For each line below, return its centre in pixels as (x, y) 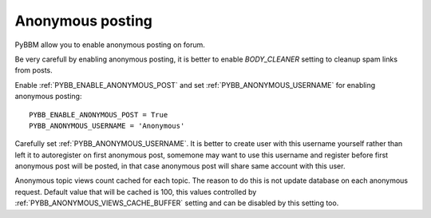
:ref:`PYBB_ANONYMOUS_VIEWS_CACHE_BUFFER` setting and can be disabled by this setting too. (177, 203)
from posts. (34, 70)
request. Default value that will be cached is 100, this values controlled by (136, 192)
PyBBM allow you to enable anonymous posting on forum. (110, 45)
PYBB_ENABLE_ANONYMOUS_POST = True (99, 115)
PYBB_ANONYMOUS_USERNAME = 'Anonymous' (107, 125)
